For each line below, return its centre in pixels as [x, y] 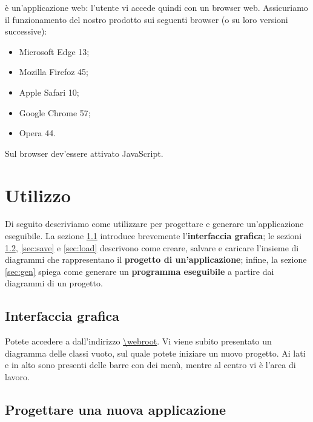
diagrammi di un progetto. [54, 283]
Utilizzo [38, 195]
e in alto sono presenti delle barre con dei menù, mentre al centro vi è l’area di [150, 365]
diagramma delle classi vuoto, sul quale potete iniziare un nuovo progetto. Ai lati [155, 353]
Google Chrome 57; [55, 112]
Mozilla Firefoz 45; [54, 72]
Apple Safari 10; [49, 92]
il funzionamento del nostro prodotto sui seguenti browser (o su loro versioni [147, 19]
